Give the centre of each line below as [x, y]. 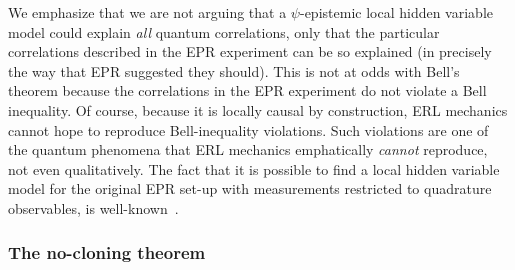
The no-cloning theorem [107, 252]
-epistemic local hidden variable [396, 12]
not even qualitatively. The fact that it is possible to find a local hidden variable [254, 168]
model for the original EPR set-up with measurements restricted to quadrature [250, 188]
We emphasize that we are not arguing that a [147, 12]
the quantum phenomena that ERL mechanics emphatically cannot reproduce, [248, 149]
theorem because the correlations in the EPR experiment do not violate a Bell [247, 90]
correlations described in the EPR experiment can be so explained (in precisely [250, 51]
